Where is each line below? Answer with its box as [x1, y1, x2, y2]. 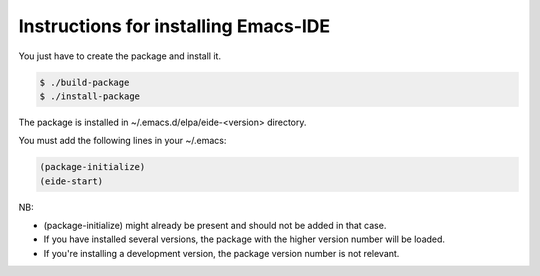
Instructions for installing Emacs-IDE [18, 15, 331, 37]
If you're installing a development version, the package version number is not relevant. [43, 247, 400, 259]
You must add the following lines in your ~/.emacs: [18, 135, 227, 147]
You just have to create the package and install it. [18, 50, 222, 62]
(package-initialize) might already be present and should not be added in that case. [43, 220, 387, 232]
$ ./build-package [39, 76, 130, 88]
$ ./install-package [39, 90, 140, 102]
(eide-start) [39, 175, 104, 187]
